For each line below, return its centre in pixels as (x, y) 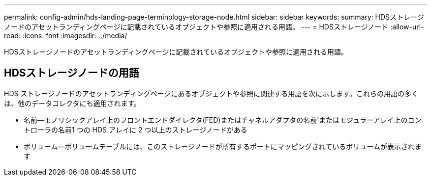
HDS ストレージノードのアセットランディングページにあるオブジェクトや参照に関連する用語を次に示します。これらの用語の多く (211, 93)
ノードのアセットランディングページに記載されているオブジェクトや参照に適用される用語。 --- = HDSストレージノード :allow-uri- (214, 27)
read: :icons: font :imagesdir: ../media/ (66, 36)
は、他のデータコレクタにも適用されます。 (73, 103)
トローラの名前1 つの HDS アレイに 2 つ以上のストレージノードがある (136, 129)
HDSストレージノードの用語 (72, 73)
